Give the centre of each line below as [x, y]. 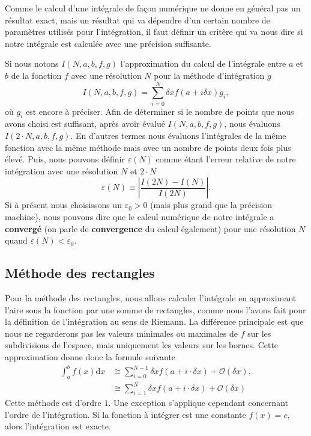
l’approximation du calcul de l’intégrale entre [203, 63]
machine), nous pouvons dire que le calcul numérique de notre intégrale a [140, 217]
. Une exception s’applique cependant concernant [198, 403]
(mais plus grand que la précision [211, 205]
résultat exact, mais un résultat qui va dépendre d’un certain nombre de [137, 20]
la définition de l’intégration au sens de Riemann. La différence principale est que [154, 321]
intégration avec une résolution [62, 170]
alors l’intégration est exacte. [58, 426]
